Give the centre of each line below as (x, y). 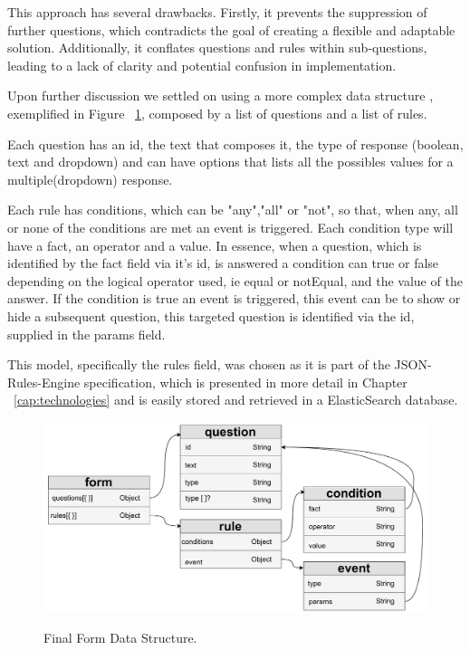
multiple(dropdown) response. (90, 179)
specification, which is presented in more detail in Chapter (245, 382)
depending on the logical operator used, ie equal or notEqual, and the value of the (235, 280)
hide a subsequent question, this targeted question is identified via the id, (211, 315)
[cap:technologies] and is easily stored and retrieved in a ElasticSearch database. (236, 400)
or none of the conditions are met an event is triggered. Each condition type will (230, 227)
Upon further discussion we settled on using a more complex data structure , (221, 96)
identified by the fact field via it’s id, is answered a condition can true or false (223, 263)
